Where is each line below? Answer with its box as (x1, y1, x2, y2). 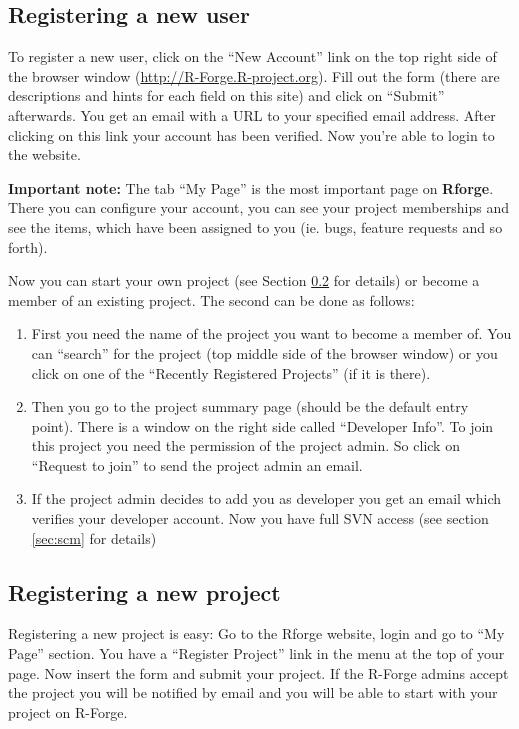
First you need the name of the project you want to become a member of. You (31, 323, 512, 344)
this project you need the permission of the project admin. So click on (31, 435, 460, 456)
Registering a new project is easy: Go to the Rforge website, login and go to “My (8, 623, 505, 644)
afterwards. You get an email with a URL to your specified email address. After (8, 104, 496, 125)
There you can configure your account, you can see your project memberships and (8, 197, 509, 218)
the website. (8, 144, 81, 165)
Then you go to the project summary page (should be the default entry (31, 396, 469, 417)
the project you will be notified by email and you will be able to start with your (8, 682, 498, 703)
